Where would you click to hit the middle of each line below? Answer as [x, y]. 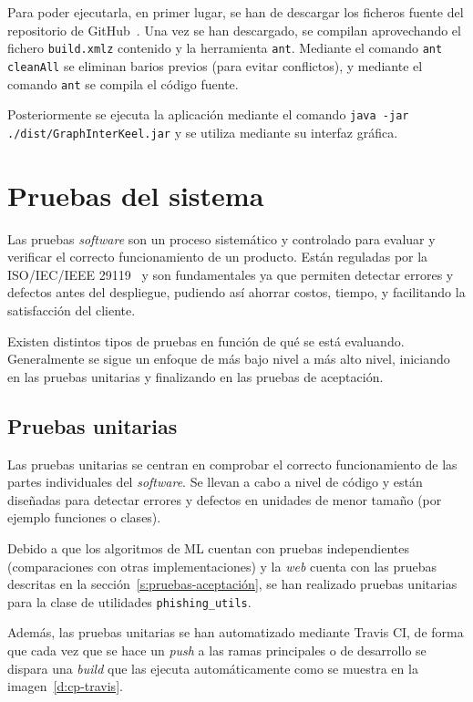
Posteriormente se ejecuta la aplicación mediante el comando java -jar [208, 114]
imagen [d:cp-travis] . [65, 686]
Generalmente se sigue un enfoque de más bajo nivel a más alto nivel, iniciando [229, 359]
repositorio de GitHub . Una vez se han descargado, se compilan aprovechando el [234, 30]
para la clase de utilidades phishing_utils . [129, 601]
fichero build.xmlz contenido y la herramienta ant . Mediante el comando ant [225, 48]
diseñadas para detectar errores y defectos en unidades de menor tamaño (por [225, 499]
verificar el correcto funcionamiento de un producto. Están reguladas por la [218, 257]
